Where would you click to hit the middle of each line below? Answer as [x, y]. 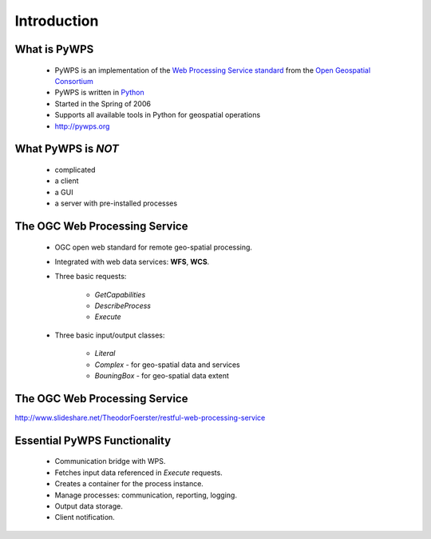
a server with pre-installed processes [116, 203]
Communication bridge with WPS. [110, 461]
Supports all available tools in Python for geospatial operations [158, 115]
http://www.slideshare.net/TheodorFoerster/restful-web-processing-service [140, 417]
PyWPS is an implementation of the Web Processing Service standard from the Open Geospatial [213, 70]
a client [67, 181]
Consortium [74, 81]
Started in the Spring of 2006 [103, 103]
